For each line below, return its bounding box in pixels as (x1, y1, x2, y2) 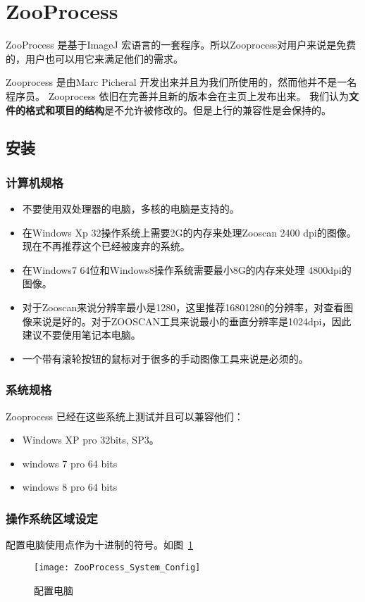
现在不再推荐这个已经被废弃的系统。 (22, 239, 190, 253)
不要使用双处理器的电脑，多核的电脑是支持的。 (22, 201, 240, 216)
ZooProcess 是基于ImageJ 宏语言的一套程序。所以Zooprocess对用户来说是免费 (6, 37, 357, 52)
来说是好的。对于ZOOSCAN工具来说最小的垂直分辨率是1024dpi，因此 (32, 313, 352, 328)
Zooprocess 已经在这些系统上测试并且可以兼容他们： (6, 408, 244, 423)
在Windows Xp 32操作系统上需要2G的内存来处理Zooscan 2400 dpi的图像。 (22, 225, 357, 239)
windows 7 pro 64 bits (22, 456, 118, 470)
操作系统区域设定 (6, 509, 98, 527)
